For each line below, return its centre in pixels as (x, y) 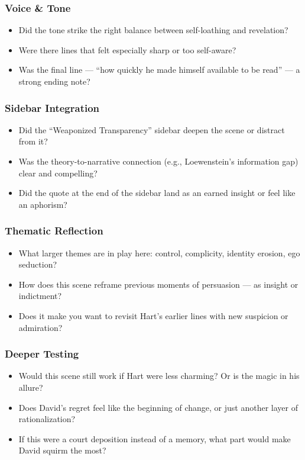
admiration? (40, 327)
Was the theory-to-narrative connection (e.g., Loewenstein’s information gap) (158, 161)
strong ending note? (54, 81)
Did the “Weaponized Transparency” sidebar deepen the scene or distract (152, 129)
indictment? (40, 296)
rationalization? (47, 419)
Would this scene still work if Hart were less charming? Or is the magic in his (159, 376)
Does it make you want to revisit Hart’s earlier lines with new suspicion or (153, 315)
